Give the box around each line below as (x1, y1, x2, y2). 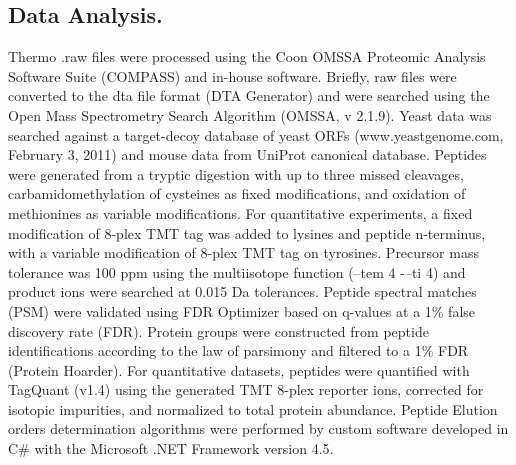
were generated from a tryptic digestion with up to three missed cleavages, (8, 163, 464, 184)
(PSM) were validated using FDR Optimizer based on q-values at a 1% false (8, 300, 476, 321)
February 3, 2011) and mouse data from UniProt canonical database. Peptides (8, 144, 487, 165)
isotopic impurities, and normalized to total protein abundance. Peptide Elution (8, 398, 498, 419)
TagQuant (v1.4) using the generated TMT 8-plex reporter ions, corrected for (8, 379, 484, 400)
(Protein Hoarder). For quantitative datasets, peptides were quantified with (8, 359, 470, 380)
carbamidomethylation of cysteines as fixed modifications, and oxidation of (8, 183, 466, 204)
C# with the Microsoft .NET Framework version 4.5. (8, 438, 334, 459)
